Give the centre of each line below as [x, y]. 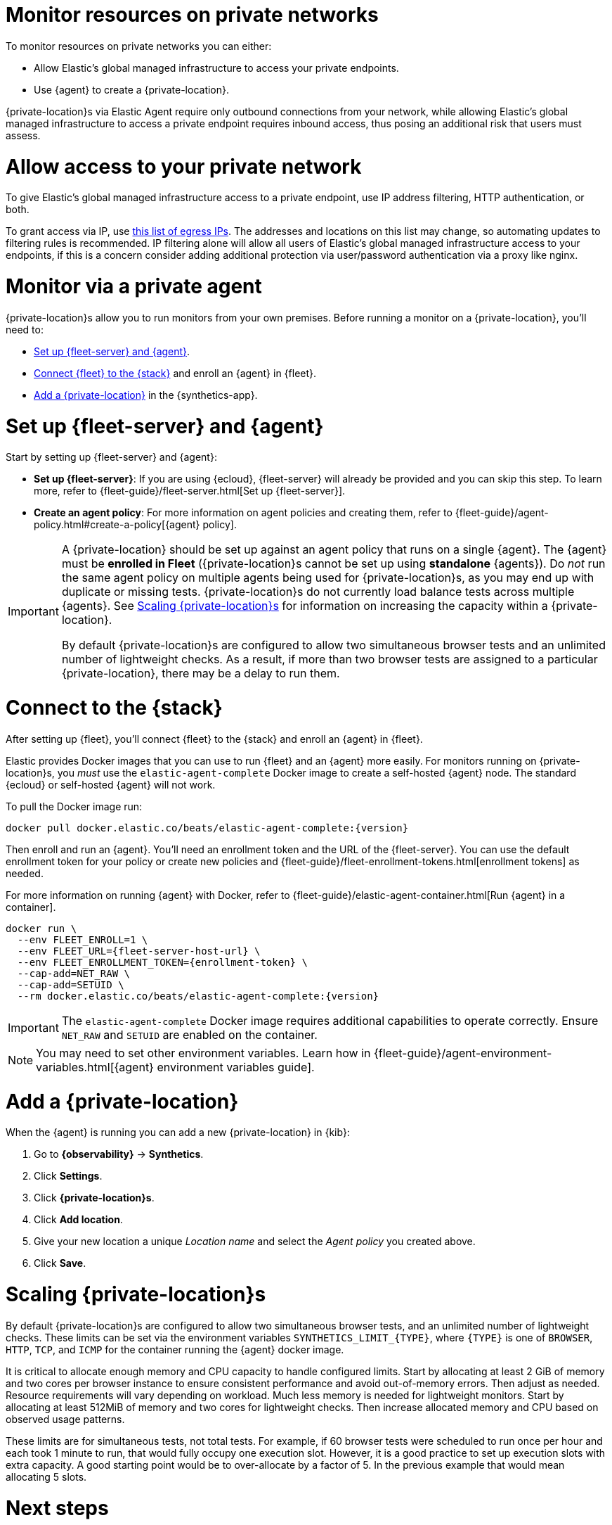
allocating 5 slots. [46, 1476]
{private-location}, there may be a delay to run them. [201, 674]
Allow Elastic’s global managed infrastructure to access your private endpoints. [216, 68]
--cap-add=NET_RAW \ [74, 973]
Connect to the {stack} [114, 708]
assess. [23, 135]
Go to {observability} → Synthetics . [119, 1154]
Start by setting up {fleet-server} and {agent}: [111, 457]
